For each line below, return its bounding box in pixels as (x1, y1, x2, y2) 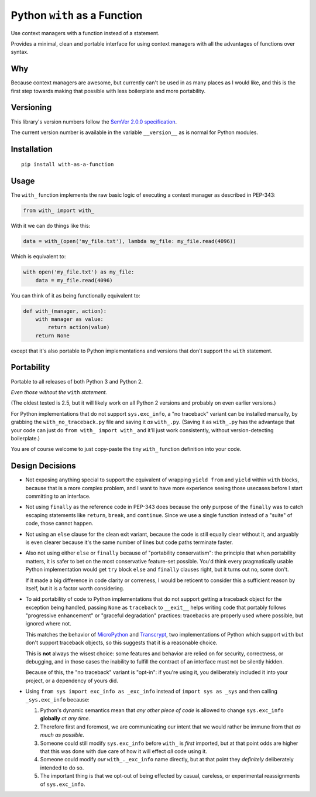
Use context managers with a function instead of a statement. (11, 29, 160, 36)
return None (35, 332, 70, 339)
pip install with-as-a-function (21, 161, 114, 168)
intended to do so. (40, 764, 84, 771)
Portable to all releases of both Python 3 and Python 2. (11, 378, 143, 385)
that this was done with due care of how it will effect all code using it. (40, 747, 207, 755)
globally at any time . (40, 715, 91, 722)
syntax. (11, 49, 29, 56)
